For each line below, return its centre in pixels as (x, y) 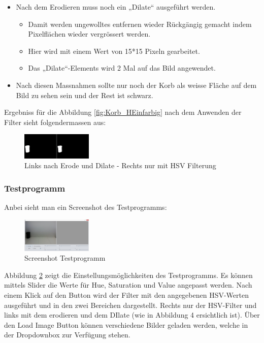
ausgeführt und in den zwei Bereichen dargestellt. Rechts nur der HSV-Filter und (130, 305)
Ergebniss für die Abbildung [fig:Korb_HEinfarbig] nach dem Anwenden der (123, 112)
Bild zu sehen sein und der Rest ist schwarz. (85, 95)
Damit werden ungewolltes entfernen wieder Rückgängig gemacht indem (140, 24)
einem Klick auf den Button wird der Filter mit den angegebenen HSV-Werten (127, 295)
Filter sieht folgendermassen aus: (55, 122)
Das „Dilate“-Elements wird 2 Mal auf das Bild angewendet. (122, 68)
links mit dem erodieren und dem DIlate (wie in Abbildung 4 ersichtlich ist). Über (132, 315)
